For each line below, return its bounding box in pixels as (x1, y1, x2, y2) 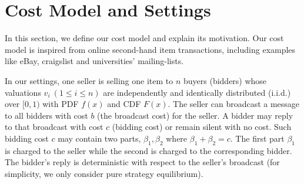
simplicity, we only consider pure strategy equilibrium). (5, 167, 203, 179)
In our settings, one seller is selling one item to (5, 74, 173, 86)
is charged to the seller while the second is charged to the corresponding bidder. (5, 144, 292, 156)
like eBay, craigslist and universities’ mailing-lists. (5, 55, 184, 67)
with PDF (42, 98, 79, 110)
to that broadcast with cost (5, 121, 103, 133)
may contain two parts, (58, 132, 141, 144)
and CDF (107, 98, 141, 110)
